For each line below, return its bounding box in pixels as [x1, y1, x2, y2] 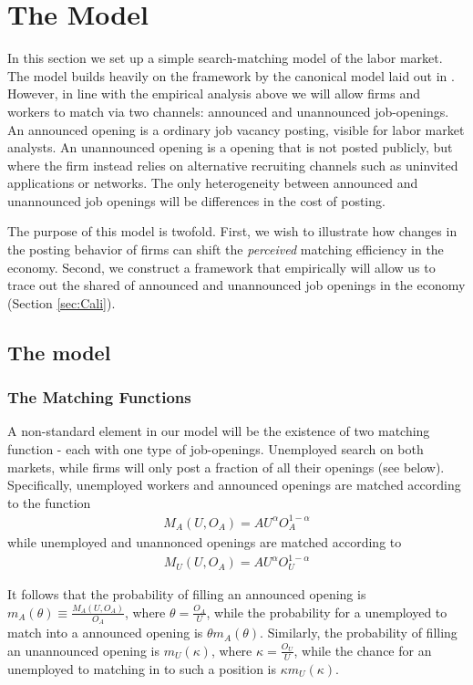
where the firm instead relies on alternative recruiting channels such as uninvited [7, 155, 458, 174]
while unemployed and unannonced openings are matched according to [7, 532, 402, 551]
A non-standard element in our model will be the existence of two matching [7, 421, 430, 441]
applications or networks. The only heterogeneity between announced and [7, 173, 418, 192]
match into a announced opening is [7, 623, 203, 642]
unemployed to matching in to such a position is [7, 659, 277, 678]
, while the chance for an [293, 640, 432, 659]
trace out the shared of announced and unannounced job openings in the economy [7, 275, 466, 295]
